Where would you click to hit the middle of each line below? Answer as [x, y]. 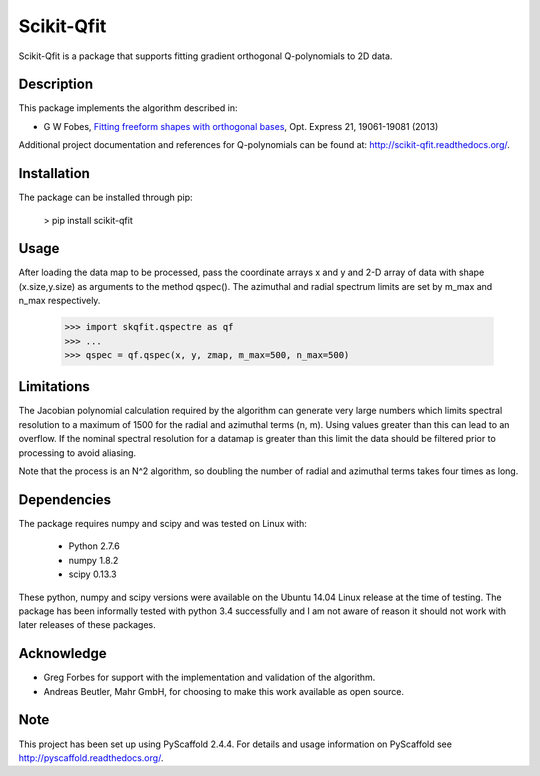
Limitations [54, 386]
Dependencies [65, 499]
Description [56, 84]
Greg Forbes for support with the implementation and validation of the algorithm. [209, 677]
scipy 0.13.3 [92, 574]
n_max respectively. [59, 301]
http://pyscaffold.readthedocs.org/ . [91, 757]
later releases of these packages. [87, 625]
